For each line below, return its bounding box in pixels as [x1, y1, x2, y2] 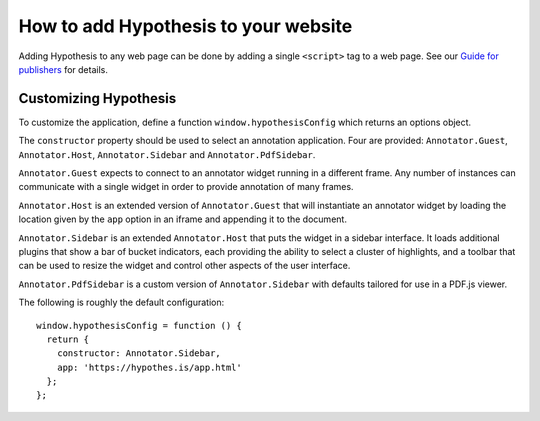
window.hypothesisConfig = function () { [36, 320, 242, 331]
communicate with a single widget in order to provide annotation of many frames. [18, 181, 354, 193]
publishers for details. [18, 63, 109, 75]
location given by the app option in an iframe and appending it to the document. [18, 213, 347, 225]
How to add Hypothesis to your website [18, 15, 353, 37]
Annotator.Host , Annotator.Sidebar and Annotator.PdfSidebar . [18, 148, 316, 160]
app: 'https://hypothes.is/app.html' [56, 361, 242, 373]
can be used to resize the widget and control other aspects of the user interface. [18, 260, 351, 272]
